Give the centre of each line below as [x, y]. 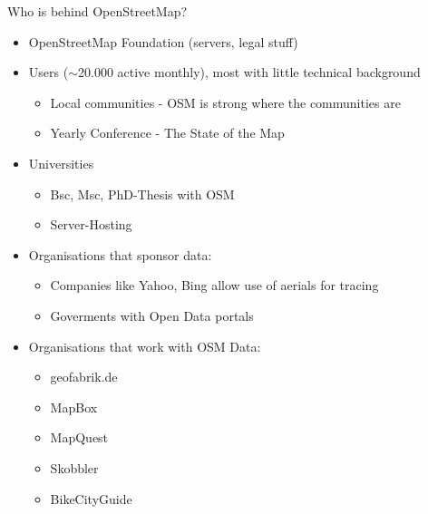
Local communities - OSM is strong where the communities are [225, 102]
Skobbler [74, 467]
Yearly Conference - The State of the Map [167, 133]
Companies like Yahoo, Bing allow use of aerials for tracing [214, 285]
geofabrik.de [84, 377]
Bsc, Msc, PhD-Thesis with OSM [142, 194]
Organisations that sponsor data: [120, 254]
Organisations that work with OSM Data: [145, 346]
